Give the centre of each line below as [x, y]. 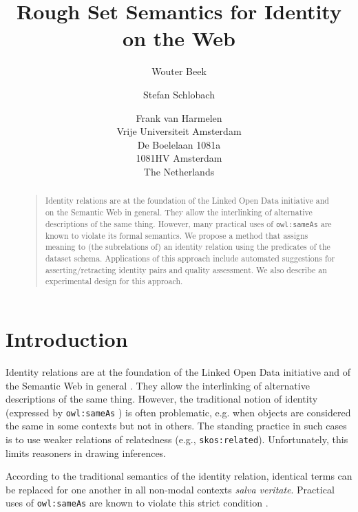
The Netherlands [179, 171]
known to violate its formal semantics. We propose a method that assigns [177, 235]
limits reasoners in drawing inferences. [86, 452]
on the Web [179, 38]
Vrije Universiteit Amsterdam [179, 131]
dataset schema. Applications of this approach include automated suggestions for [190, 258]
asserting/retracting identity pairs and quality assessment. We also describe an [186, 269]
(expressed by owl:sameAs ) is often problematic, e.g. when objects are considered [178, 412]
